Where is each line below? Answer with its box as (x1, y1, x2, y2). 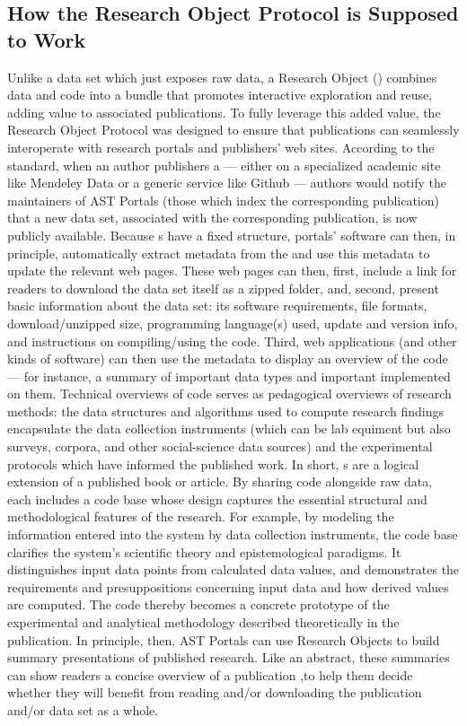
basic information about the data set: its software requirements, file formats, (7, 296, 427, 315)
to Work (7, 25, 86, 53)
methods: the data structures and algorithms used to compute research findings (7, 401, 445, 420)
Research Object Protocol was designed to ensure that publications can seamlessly (7, 120, 460, 139)
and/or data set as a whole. (7, 700, 159, 719)
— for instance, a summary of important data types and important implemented (7, 366, 451, 385)
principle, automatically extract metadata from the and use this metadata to (7, 243, 430, 262)
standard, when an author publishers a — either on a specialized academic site (7, 155, 441, 174)
